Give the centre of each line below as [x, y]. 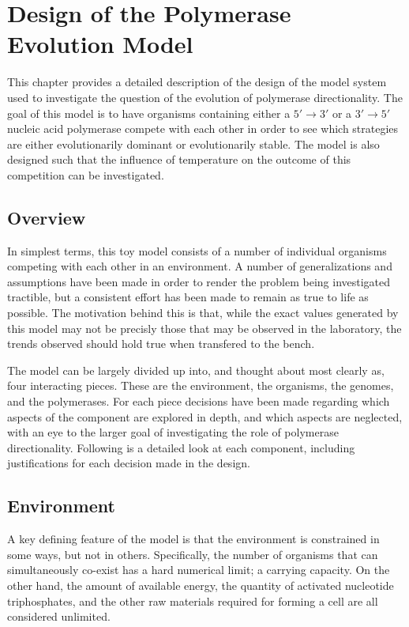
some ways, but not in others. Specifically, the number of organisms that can [193, 554]
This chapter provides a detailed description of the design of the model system [197, 82]
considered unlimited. [59, 616]
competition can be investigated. [86, 174]
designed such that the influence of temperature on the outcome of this [179, 159]
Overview [47, 217]
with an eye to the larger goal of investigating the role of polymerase [173, 432]
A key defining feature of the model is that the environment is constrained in [193, 539]
